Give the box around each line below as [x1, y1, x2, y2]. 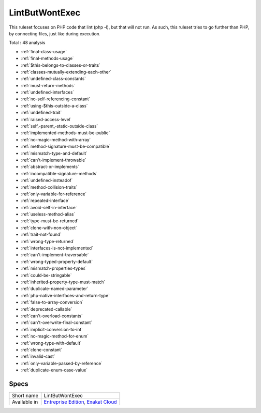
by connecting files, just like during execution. [9, 31, 101, 36]
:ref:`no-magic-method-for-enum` [21, 333, 89, 339]
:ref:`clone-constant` [21, 347, 62, 352]
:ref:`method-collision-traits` [21, 184, 77, 190]
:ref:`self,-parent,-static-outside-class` [21, 123, 98, 129]
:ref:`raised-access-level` [21, 116, 72, 122]
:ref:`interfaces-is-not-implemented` [21, 245, 94, 251]
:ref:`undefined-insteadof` [21, 177, 73, 184]
